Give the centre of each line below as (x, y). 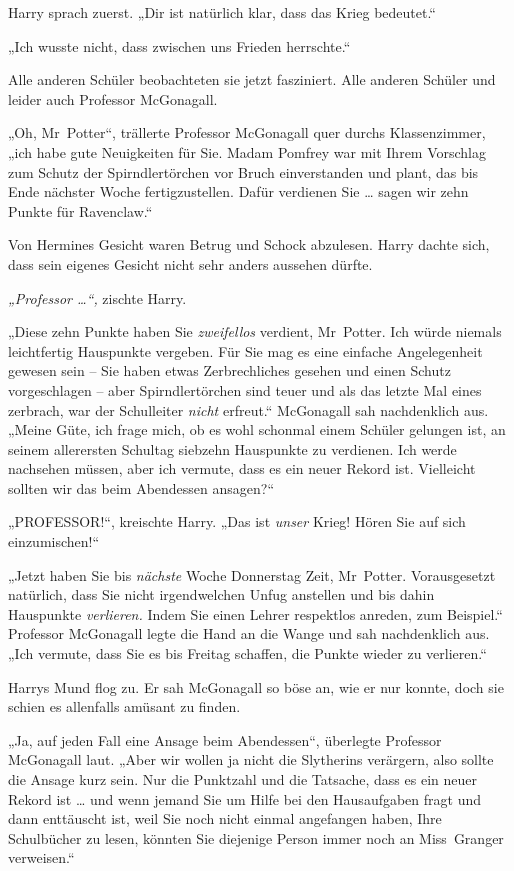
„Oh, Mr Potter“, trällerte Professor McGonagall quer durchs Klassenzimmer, (247, 132)
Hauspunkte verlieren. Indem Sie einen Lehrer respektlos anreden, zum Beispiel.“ (255, 613)
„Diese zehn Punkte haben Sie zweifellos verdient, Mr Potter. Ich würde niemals (255, 331)
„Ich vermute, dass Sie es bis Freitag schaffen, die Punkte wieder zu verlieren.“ (247, 653)
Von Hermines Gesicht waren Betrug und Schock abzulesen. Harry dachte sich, (249, 244)
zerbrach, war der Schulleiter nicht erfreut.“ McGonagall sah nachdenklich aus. (248, 409)
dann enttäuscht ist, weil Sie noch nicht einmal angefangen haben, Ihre (225, 818)
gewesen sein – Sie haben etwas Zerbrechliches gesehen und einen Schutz (229, 370)
